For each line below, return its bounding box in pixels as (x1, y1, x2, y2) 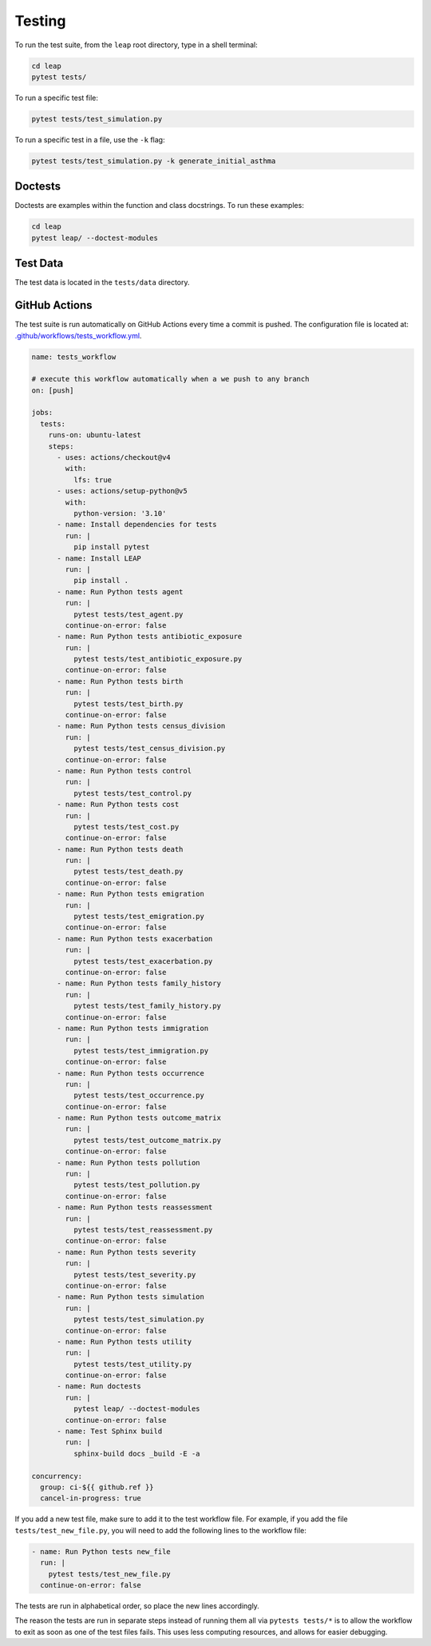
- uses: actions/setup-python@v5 (57, 486, 188, 496)
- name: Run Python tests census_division (57, 721, 226, 731)
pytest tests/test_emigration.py (73, 912, 205, 921)
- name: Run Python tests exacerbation (57, 934, 213, 943)
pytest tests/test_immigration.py (73, 1046, 209, 1055)
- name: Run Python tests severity (57, 1248, 196, 1256)
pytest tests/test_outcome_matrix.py (73, 1136, 221, 1145)
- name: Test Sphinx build (57, 1427, 163, 1436)
